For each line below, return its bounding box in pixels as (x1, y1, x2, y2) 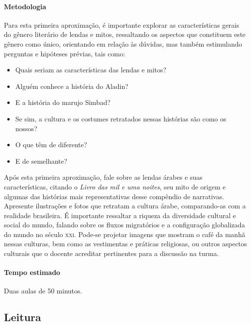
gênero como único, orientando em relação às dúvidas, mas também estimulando (4, 38, 242, 49)
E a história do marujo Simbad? (15, 97, 110, 107)
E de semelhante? (15, 155, 67, 166)
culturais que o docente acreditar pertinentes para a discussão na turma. (4, 248, 219, 258)
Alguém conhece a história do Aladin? (15, 81, 128, 91)
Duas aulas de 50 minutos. (4, 286, 82, 296)
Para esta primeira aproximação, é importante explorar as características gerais (4, 19, 239, 30)
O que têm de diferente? (15, 139, 87, 150)
